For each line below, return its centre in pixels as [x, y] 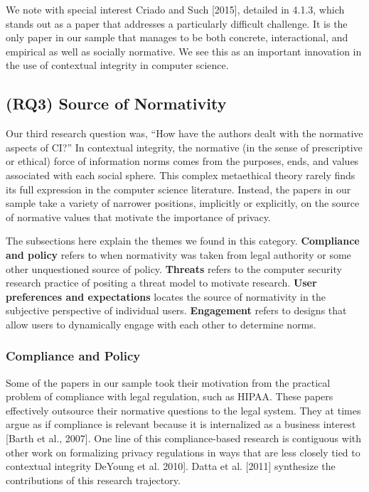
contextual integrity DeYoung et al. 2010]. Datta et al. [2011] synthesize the [171, 466]
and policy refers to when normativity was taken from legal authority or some [178, 254]
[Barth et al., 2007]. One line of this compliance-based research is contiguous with [184, 438]
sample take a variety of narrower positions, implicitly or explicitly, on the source [183, 203]
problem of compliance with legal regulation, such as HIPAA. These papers [170, 396]
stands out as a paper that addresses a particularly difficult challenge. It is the [177, 23]
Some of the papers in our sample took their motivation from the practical [168, 382]
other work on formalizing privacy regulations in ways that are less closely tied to [183, 452]
